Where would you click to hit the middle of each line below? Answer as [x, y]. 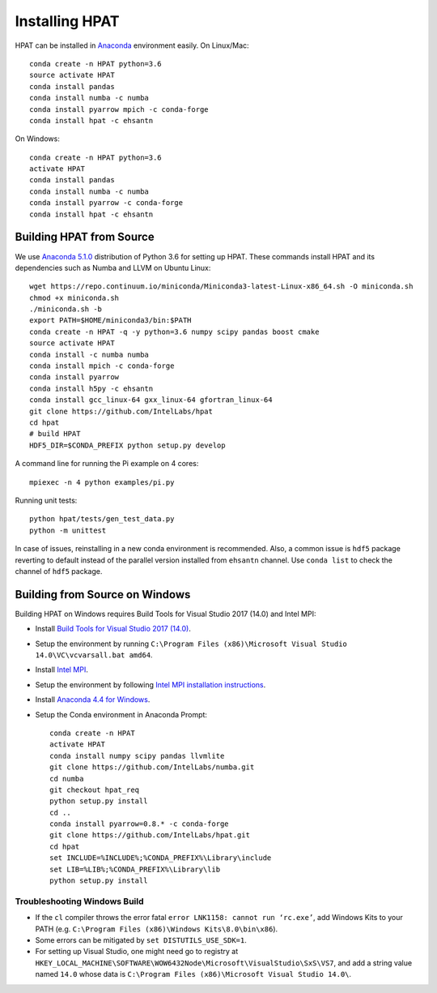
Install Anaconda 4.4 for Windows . [93, 700]
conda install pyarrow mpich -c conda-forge [119, 109]
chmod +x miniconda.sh [74, 297]
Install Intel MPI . [62, 670]
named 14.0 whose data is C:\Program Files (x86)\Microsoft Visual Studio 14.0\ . [193, 974]
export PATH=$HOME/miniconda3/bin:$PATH [110, 321]
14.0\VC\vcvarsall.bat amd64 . [94, 655]
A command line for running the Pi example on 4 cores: [107, 464]
